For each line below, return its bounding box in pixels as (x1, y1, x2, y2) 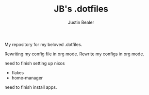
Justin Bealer (68, 19, 94, 25)
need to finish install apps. (4, 84, 57, 90)
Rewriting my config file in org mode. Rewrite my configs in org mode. (4, 51, 144, 57)
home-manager (11, 75, 43, 80)
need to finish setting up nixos (4, 60, 65, 66)
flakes (11, 69, 24, 76)
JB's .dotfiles (53, 3, 109, 15)
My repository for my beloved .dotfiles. (4, 41, 83, 47)
